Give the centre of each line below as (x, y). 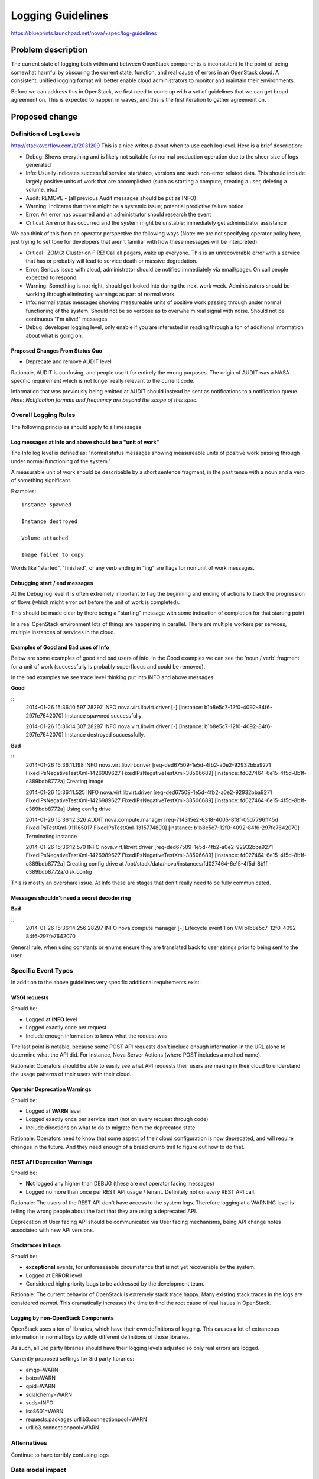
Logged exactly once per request (66, 1028)
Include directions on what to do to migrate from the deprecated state (110, 1128)
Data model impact (39, 1470)
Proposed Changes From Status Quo (57, 351)
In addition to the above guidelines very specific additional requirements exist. (106, 983)
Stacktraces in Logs (36, 1245)
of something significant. (41, 480)
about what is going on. (54, 335)
